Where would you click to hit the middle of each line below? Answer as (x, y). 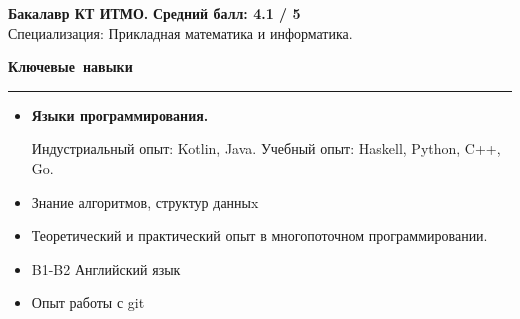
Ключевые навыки (70, 66)
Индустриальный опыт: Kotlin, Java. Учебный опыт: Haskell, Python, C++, (266, 148)
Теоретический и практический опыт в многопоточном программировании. (259, 235)
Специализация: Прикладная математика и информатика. (180, 32)
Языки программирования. (120, 114)
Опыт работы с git (88, 302)
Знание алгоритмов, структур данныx (145, 201)
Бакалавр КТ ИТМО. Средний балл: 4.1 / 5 (154, 13)
